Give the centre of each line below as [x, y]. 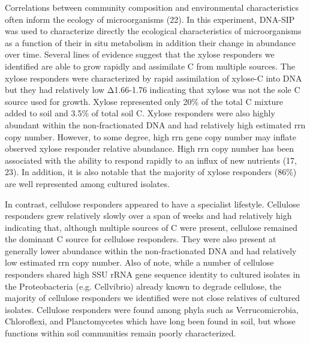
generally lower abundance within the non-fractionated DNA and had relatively [151, 250]
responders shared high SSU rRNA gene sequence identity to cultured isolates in [153, 274]
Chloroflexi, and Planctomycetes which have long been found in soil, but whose [150, 321]
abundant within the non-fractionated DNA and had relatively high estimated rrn [155, 124]
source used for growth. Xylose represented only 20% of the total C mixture [144, 101]
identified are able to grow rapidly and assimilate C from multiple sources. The [150, 66]
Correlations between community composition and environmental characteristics [152, 7]
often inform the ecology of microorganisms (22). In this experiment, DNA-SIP [150, 19]
